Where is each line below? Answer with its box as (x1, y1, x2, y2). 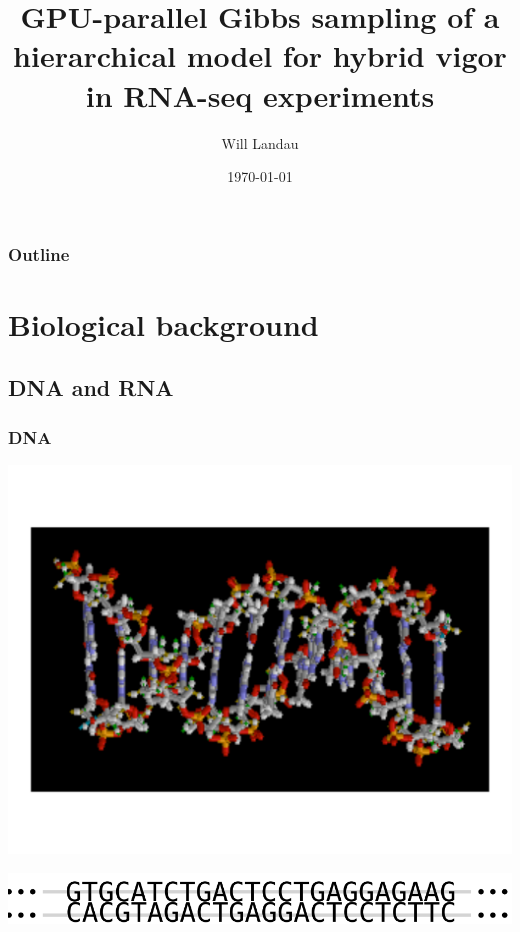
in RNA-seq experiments (85, 74, 435, 115)
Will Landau (221, 132, 299, 153)
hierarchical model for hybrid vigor (13, 35, 507, 76)
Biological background (8, 303, 319, 344)
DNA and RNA (8, 372, 174, 403)
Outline (8, 241, 70, 266)
